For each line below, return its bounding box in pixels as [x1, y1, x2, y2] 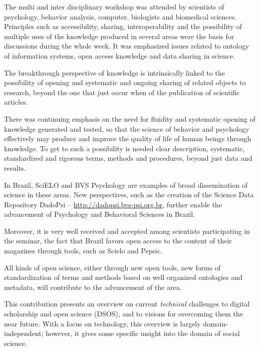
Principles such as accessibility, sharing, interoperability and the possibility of [4, 21, 242, 32]
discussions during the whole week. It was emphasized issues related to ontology [4, 41, 249, 51]
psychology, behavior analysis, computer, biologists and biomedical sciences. [4, 11, 237, 22]
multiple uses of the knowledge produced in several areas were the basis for [4, 31, 234, 41]
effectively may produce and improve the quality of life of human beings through [4, 133, 251, 144]
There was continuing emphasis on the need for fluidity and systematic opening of [4, 113, 255, 124]
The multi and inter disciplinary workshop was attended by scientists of [4, 2, 224, 12]
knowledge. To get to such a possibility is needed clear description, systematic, [4, 143, 245, 153]
